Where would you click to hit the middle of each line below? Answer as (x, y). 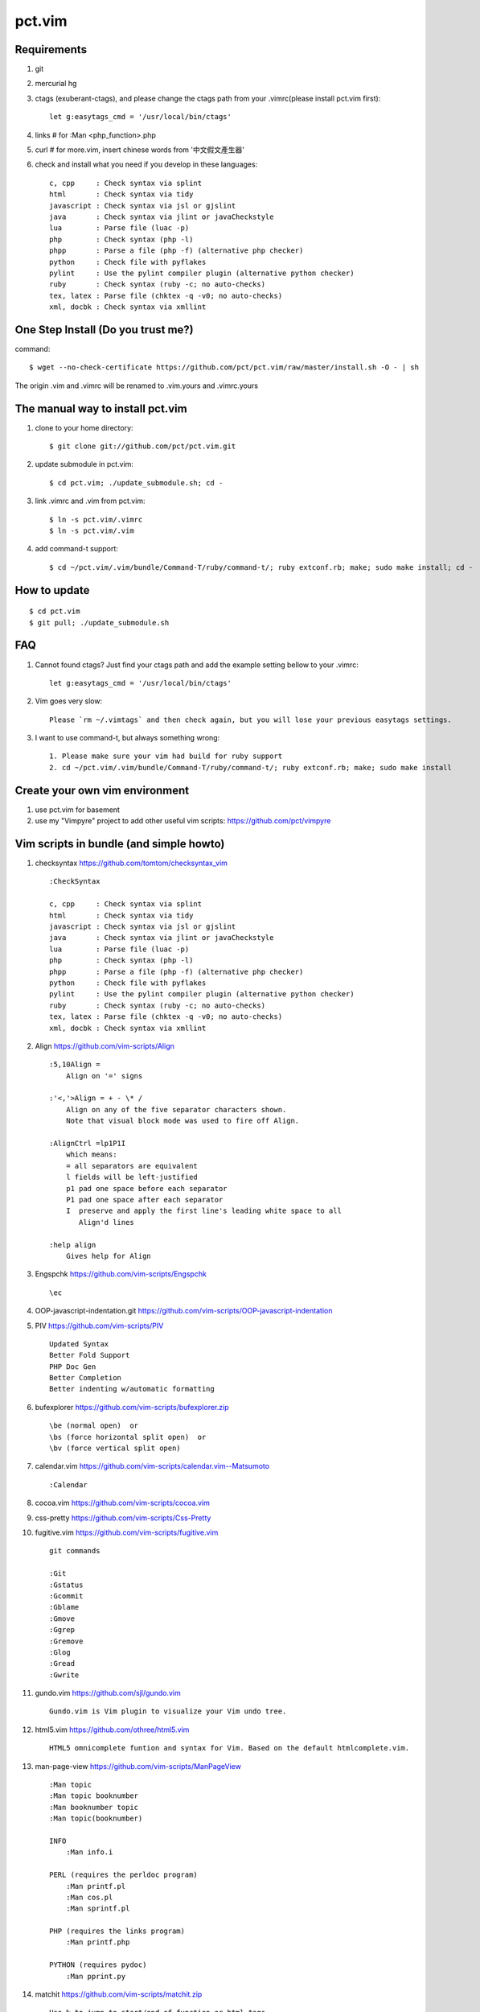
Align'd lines (107, 1222)
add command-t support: (76, 549)
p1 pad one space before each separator (147, 1188)
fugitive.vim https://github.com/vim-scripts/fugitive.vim (127, 1532)
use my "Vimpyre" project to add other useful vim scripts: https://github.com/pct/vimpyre (183, 821)
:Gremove (66, 1641)
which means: (91, 1154)
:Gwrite (64, 1675)
